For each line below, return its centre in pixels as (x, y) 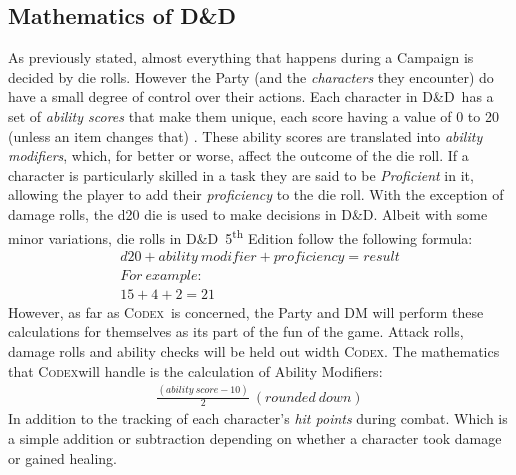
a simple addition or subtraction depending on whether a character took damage (255, 438)
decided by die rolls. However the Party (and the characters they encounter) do (251, 76)
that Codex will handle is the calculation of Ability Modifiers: (195, 370)
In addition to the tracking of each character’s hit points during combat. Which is (258, 418)
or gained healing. (62, 457)
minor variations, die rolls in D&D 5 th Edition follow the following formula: (240, 236)
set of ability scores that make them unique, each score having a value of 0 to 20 (253, 115)
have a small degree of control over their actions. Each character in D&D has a (251, 96)
